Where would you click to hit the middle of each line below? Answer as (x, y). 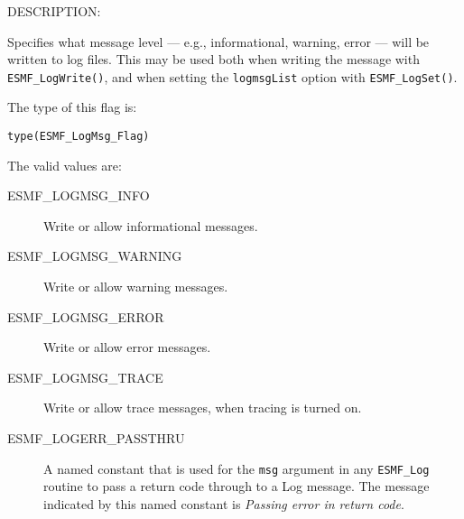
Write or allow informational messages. (151, 225)
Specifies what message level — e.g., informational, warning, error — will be (218, 41)
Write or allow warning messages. (136, 287)
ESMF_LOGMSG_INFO (79, 195)
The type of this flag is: (72, 107)
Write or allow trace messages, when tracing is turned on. (203, 408)
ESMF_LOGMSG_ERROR (86, 316)
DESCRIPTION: (54, 11)
